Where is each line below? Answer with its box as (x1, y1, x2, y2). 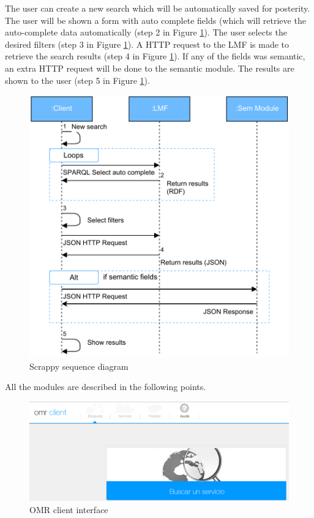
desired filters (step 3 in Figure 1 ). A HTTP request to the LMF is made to (5, 37, 290, 50)
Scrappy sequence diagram (29, 359, 129, 372)
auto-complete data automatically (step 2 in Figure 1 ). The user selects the (5, 26, 287, 39)
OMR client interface (29, 503, 108, 516)
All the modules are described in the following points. (5, 380, 206, 393)
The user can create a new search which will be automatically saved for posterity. (5, 2, 310, 14)
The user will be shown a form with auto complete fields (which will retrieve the (5, 13, 306, 26)
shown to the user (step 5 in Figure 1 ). (5, 73, 150, 86)
